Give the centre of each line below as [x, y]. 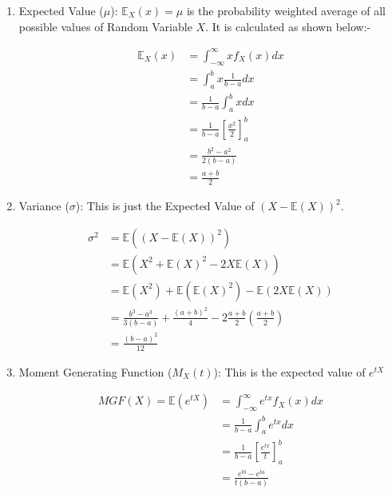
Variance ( [44, 206]
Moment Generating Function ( [95, 371]
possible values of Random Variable [105, 26]
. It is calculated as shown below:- [288, 26]
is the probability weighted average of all [286, 10]
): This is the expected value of [289, 371]
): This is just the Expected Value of [165, 206]
